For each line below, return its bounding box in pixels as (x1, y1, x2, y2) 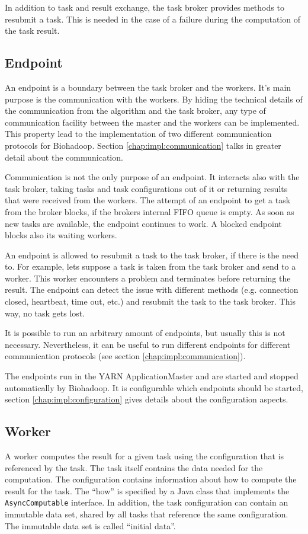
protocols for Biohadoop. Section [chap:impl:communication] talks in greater (5, 139, 281, 151)
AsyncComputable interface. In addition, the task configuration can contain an (5, 496, 288, 509)
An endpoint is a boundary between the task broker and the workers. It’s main (5, 81, 291, 93)
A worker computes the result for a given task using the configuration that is (5, 450, 284, 462)
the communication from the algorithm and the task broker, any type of (5, 104, 266, 117)
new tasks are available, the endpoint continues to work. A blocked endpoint (5, 217, 282, 229)
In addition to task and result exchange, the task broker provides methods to (5, 1, 284, 13)
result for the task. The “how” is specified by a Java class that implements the (5, 484, 290, 497)
